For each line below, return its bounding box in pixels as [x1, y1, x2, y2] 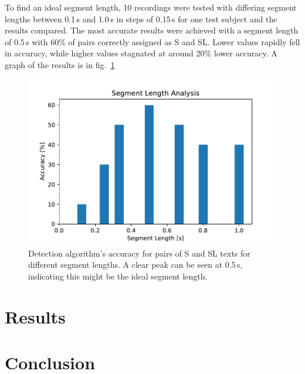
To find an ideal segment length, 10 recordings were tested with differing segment [5, 1, 297, 13]
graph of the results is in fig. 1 [5, 58, 115, 70]
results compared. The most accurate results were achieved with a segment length [5, 24, 299, 36]
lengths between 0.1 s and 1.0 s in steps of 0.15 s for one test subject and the [5, 12, 277, 25]
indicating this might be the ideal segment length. [28, 270, 208, 282]
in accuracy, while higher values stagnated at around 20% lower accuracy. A [5, 47, 277, 59]
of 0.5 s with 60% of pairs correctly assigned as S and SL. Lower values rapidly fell [5, 35, 300, 48]
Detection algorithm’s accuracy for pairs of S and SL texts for [28, 247, 250, 259]
